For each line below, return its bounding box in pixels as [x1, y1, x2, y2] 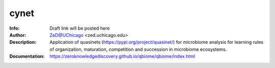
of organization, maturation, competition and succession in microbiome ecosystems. [49, 46, 227, 52]
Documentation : [9, 53, 45, 59]
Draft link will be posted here [49, 25, 110, 31]
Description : [9, 39, 37, 45]
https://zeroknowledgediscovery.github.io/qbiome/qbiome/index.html [49, 53, 196, 59]
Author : [9, 32, 26, 38]
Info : [9, 25, 20, 31]
